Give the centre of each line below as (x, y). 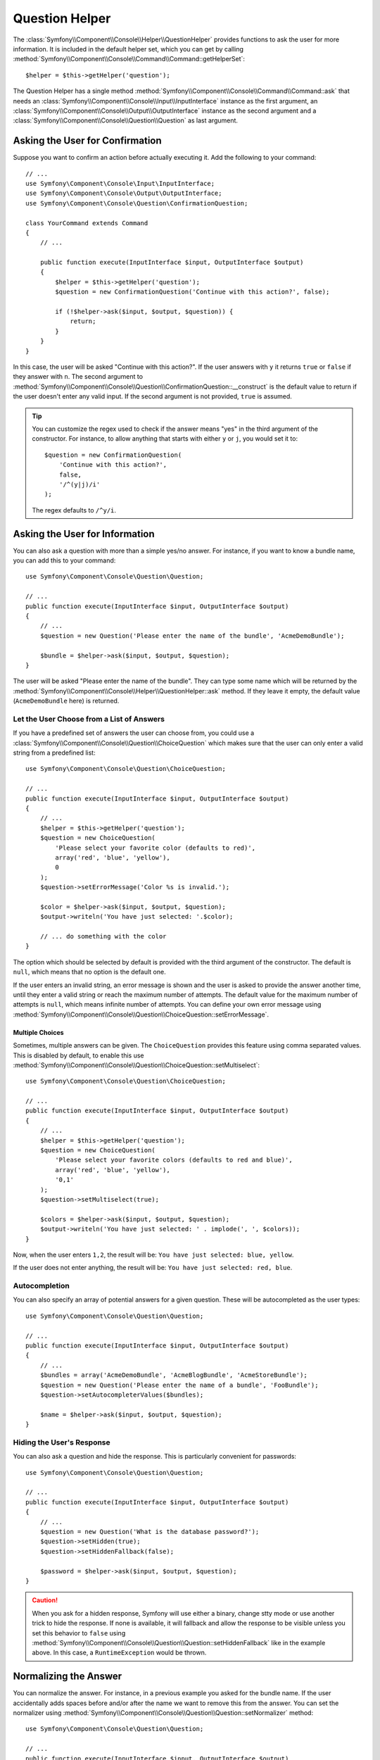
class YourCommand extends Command (87, 223)
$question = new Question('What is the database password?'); (150, 1532)
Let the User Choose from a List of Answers (89, 719)
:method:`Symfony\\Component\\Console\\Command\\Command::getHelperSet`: (129, 59)
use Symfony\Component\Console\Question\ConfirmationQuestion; (137, 203)
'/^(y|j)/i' (80, 484)
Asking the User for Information (84, 534)
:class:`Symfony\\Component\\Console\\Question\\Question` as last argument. (126, 120)
